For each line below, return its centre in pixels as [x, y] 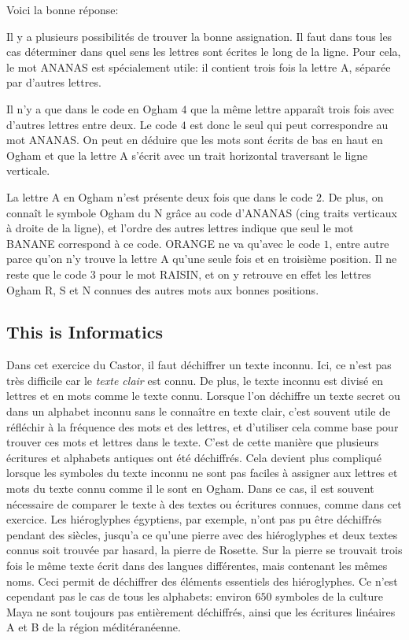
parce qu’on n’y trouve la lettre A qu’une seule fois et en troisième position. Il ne [202, 259]
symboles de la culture [329, 596]
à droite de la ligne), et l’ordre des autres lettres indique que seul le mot [180, 228]
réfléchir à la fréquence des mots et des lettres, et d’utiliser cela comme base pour [203, 426]
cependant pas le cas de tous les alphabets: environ [129, 596]
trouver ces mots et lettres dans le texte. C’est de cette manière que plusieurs [193, 442]
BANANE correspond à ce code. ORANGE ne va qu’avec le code [163, 243]
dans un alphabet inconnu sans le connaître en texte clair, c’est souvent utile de [199, 411]
